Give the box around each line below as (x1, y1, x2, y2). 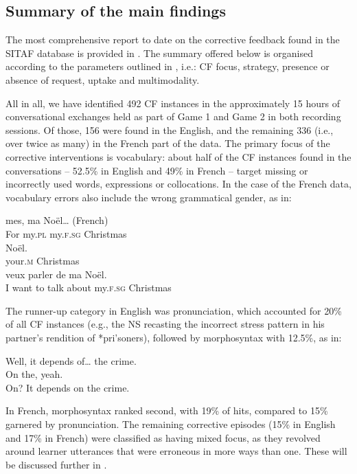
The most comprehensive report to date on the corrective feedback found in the (5, 32, 340, 47)
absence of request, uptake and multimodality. (5, 72, 200, 87)
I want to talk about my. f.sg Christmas (5, 280, 172, 295)
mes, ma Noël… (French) (5, 213, 108, 227)
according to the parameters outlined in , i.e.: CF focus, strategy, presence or (5, 59, 330, 74)
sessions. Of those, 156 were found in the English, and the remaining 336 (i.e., (5, 122, 334, 137)
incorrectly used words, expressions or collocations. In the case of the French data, (5, 177, 352, 191)
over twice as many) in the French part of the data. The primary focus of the (5, 136, 330, 150)
